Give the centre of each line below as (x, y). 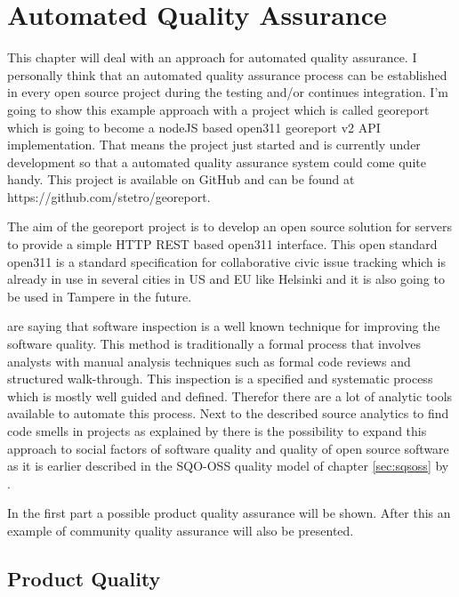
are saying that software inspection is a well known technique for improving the (224, 326)
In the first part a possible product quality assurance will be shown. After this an (229, 513)
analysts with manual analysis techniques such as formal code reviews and (209, 361)
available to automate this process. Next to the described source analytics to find (228, 413)
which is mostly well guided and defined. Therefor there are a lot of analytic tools (230, 395)
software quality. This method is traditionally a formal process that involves (214, 344)
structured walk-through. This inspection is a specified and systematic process (220, 379)
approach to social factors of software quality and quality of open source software (228, 448)
